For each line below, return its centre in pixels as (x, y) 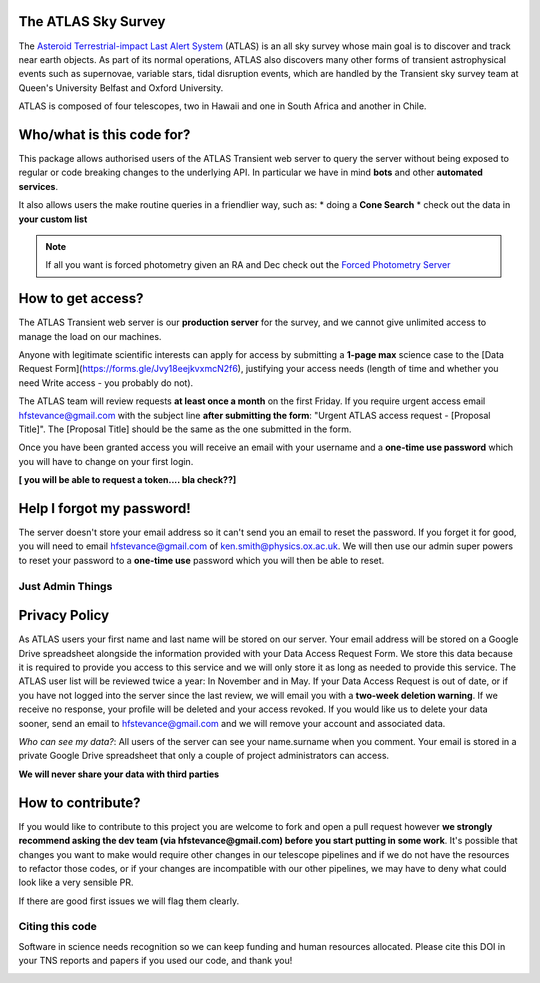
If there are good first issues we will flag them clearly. (129, 901)
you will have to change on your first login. (106, 461)
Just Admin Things (65, 586)
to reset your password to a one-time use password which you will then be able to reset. (201, 560)
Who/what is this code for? (104, 134)
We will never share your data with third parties (119, 774)
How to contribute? (79, 802)
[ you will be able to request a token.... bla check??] (127, 480)
